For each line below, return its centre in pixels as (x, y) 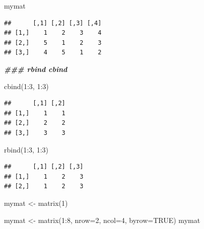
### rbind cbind (36, 69)
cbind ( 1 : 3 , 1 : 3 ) (26, 86)
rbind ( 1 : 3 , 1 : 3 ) (26, 149)
